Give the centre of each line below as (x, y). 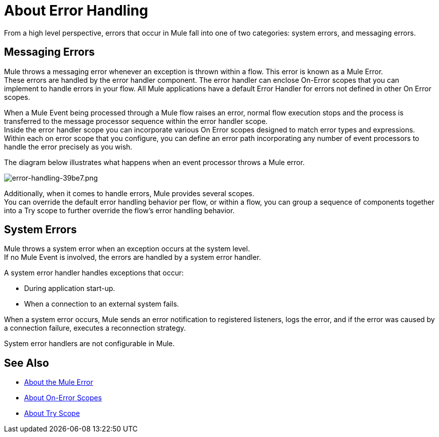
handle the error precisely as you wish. (68, 147)
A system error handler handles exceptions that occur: (94, 273)
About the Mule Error (59, 382)
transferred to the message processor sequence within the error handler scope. (136, 121)
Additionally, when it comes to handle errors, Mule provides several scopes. (129, 193)
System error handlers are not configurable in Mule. (90, 344)
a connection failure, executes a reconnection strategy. (95, 328)
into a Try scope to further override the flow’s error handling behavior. (119, 210)
